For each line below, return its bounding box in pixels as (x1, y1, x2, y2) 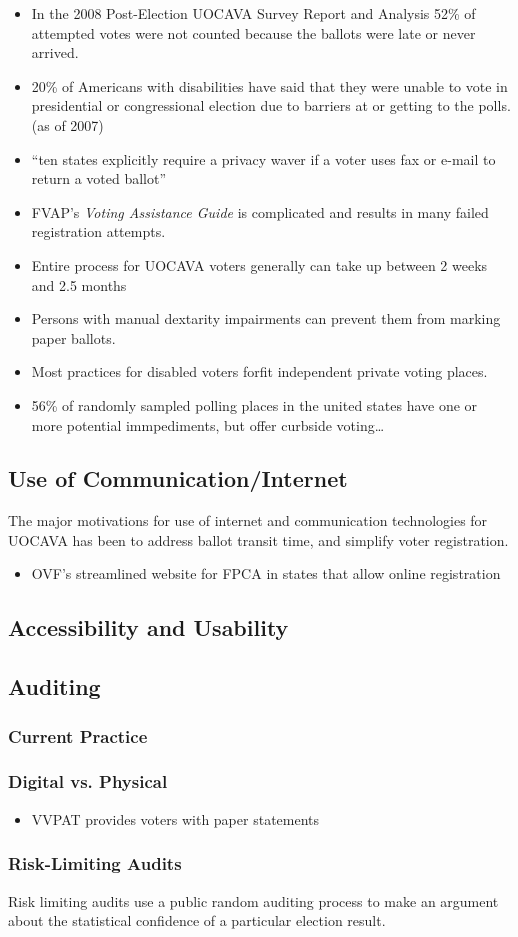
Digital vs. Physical (8, 769, 168, 794)
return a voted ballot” (31, 168, 167, 189)
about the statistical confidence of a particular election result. (8, 910, 386, 931)
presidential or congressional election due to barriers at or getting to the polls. (31, 95, 511, 116)
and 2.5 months (31, 274, 127, 295)
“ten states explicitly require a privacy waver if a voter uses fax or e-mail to (31, 148, 496, 169)
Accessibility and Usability (8, 612, 289, 643)
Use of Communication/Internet (8, 463, 348, 494)
